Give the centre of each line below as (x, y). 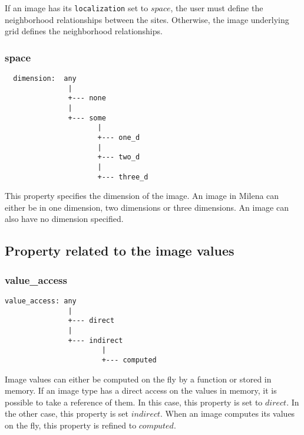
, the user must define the (217, 8)
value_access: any (41, 301)
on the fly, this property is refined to (71, 425)
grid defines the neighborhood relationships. (84, 31)
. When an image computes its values (228, 413)
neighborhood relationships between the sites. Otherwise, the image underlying (147, 19)
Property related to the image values (120, 251)
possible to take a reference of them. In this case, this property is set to (134, 402)
